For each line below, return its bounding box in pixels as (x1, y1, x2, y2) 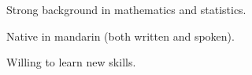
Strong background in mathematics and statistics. (6, 2, 246, 17)
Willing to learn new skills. (6, 54, 136, 70)
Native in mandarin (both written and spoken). (6, 27, 235, 44)
